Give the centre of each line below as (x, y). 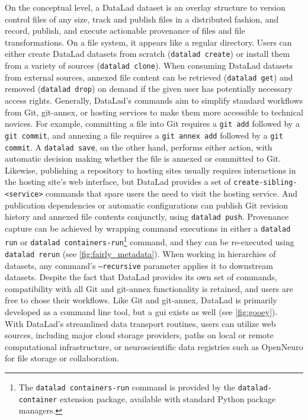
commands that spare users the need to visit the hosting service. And (171, 193)
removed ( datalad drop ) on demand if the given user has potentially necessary (149, 89)
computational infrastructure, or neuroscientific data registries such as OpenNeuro (154, 346)
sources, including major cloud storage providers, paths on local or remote (139, 335)
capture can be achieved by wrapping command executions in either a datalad (148, 228)
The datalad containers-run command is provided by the (127, 387)
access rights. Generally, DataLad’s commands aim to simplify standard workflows (154, 100)
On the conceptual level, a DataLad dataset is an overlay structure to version (145, 7)
